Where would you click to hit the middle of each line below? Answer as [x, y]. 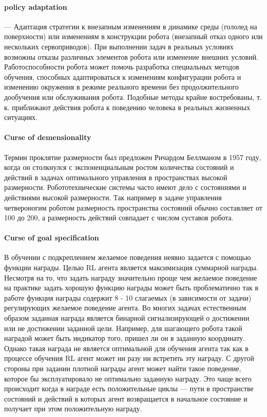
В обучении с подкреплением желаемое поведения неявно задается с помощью [128, 257]
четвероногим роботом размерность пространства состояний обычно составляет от [133, 207]
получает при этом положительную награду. [73, 409]
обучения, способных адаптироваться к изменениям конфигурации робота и [123, 76]
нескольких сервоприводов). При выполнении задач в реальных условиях [119, 46]
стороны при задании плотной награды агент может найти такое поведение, [123, 368]
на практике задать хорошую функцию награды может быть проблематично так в [131, 288]
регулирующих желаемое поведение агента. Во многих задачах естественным [125, 308]
